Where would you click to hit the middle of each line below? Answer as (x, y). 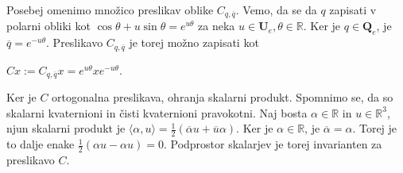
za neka (217, 26)
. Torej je (375, 128)
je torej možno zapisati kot (194, 42)
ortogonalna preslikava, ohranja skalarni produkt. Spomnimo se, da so (223, 97)
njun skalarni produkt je (66, 128)
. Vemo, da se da (276, 10)
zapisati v (353, 10)
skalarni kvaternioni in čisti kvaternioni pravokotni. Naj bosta (157, 112)
